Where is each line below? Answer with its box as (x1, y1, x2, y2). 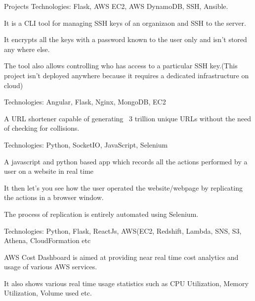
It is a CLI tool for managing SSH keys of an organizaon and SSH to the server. (4, 17, 246, 28)
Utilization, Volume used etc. (4, 288, 92, 298)
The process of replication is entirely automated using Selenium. (4, 208, 199, 219)
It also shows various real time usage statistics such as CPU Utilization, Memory (4, 278, 249, 288)
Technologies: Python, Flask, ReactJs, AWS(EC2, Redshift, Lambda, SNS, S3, (4, 225, 242, 236)
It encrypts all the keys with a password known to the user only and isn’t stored (4, 34, 247, 45)
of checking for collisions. (4, 123, 80, 133)
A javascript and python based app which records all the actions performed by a (4, 156, 248, 166)
